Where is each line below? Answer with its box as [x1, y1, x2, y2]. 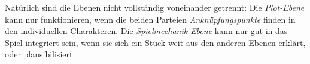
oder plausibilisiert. [5, 48, 75, 60]
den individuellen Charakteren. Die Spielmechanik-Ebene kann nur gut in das [5, 25, 288, 37]
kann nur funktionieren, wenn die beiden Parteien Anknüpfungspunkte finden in [5, 13, 296, 25]
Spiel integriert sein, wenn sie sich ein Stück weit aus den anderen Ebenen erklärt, [5, 36, 306, 48]
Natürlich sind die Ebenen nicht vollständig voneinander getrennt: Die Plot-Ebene [5, 1, 305, 13]
